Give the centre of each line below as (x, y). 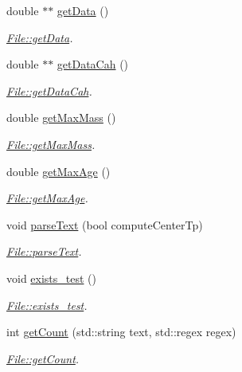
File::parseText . (44, 251)
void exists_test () (52, 278)
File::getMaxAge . (47, 198)
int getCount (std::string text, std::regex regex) (121, 332)
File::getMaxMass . (51, 144)
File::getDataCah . (49, 90)
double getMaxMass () (61, 117)
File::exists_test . (47, 305)
